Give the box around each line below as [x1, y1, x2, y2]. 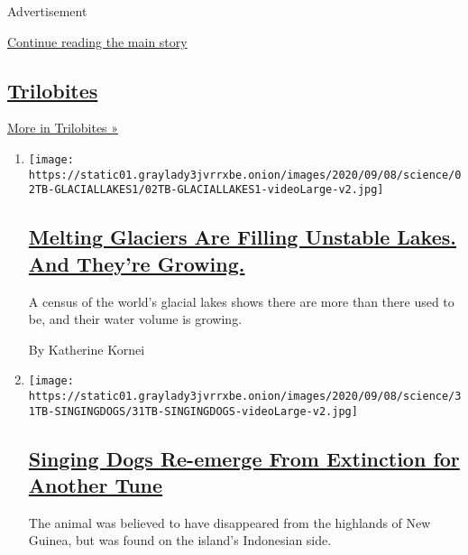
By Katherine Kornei [28, 339, 145, 358]
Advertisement [7, 2, 87, 20]
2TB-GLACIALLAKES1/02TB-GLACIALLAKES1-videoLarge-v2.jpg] [28, 183, 384, 197]
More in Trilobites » [7, 118, 119, 137]
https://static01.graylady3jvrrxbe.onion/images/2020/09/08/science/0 [28, 168, 462, 181]
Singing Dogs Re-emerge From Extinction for [28, 444, 460, 472]
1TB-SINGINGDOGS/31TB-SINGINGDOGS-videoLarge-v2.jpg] [28, 404, 358, 418]
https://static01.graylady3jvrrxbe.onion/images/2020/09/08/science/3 [28, 389, 462, 402]
